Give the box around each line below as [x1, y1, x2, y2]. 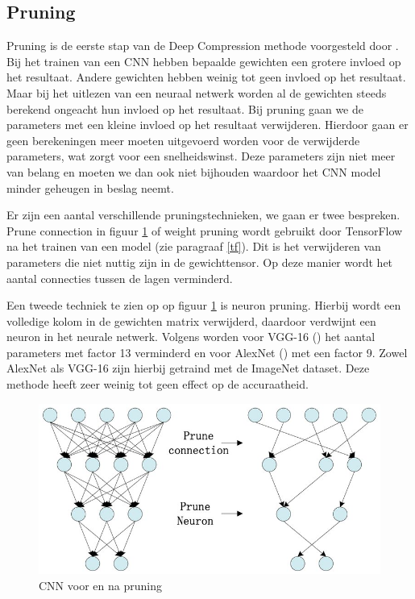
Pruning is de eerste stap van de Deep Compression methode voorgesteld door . [6, 37, 399, 54]
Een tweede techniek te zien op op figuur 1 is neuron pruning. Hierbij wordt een [6, 297, 401, 314]
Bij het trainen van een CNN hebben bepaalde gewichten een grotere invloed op [6, 52, 401, 69]
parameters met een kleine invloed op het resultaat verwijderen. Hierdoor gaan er [6, 116, 409, 133]
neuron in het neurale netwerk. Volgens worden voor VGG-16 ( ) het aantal [6, 328, 376, 345]
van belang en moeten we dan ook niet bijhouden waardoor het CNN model [6, 163, 381, 180]
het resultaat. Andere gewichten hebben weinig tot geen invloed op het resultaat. [6, 69, 406, 85]
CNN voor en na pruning [39, 576, 162, 593]
